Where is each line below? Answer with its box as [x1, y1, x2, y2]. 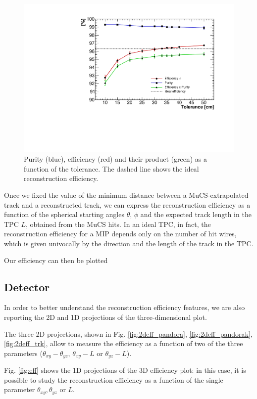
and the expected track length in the [140, 209, 252, 220]
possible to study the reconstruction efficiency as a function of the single [4, 374, 223, 385]
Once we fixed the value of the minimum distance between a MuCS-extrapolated [4, 190, 249, 200]
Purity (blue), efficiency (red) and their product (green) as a [24, 154, 207, 164]
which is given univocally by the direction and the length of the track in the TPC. [4, 238, 254, 248]
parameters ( [4, 348, 43, 358]
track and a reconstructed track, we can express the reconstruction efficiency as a [4, 199, 251, 210]
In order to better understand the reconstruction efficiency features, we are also [4, 302, 245, 312]
